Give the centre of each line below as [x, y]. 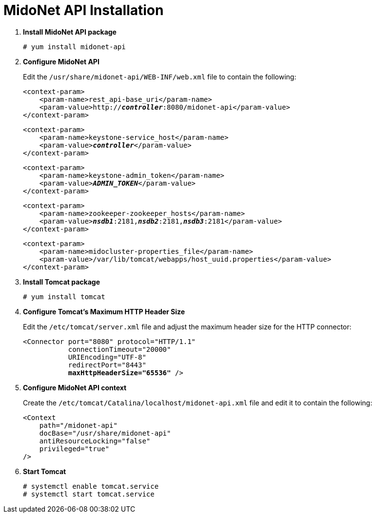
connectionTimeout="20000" [119, 349]
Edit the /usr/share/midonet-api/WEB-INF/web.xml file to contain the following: [160, 77]
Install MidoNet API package [70, 32]
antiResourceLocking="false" [95, 441]
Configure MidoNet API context [75, 387]
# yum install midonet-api [74, 47]
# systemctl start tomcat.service [89, 494]
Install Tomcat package [62, 282]
